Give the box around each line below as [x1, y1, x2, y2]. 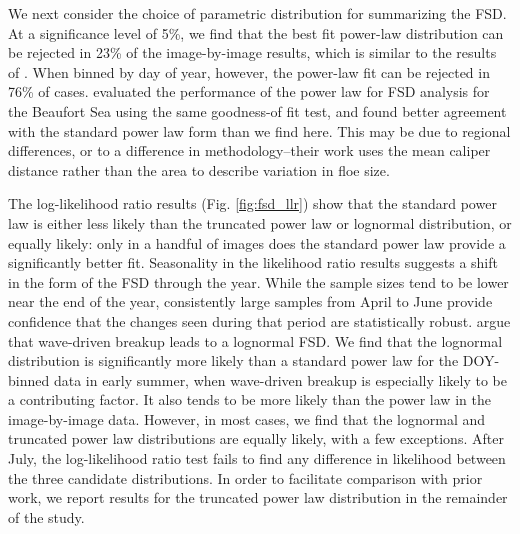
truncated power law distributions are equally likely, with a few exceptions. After [8, 428, 504, 449]
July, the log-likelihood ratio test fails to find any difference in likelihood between [8, 448, 506, 469]
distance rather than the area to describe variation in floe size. [8, 159, 390, 180]
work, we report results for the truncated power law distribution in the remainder [8, 487, 508, 508]
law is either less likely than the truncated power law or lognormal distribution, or [8, 212, 512, 233]
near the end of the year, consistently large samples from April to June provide [8, 291, 493, 312]
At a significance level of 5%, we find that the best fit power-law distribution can [8, 22, 504, 43]
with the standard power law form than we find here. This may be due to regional [8, 120, 511, 141]
